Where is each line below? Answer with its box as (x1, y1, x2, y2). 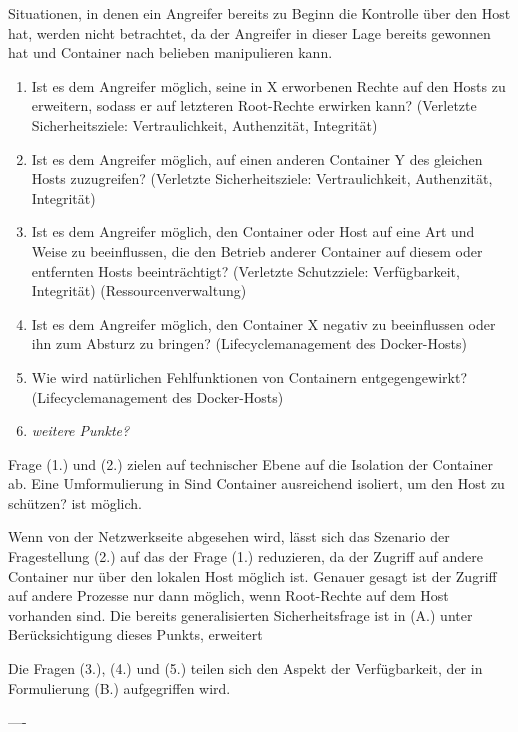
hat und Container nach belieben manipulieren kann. (8, 42, 333, 63)
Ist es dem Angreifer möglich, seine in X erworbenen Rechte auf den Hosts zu (31, 75, 506, 96)
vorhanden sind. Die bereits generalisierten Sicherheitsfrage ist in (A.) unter (8, 604, 473, 625)
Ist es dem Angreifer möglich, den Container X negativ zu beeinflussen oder (31, 313, 496, 334)
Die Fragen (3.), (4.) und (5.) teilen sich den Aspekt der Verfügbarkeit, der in (8, 658, 483, 679)
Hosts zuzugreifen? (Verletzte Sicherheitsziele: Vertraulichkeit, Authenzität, (31, 168, 493, 189)
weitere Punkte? (31, 420, 130, 441)
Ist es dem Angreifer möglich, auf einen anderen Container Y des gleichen (31, 148, 483, 169)
